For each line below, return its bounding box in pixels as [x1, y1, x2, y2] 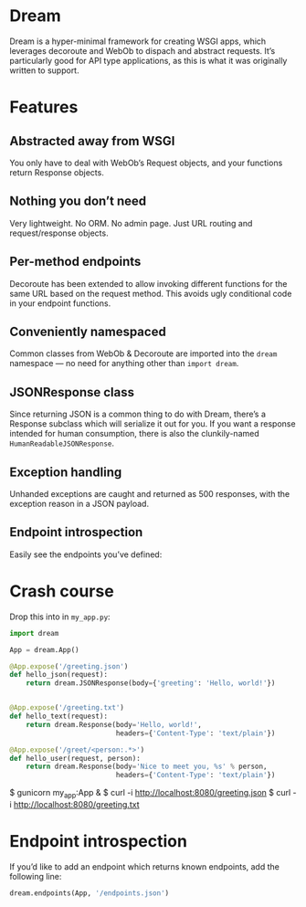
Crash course [9, 581, 114, 601]
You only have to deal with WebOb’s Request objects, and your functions [9, 157, 283, 168]
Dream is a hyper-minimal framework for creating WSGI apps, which [9, 36, 267, 47]
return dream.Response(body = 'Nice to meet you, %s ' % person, [26, 762, 268, 772]
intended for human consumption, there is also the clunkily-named [9, 428, 259, 439]
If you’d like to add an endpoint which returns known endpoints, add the [9, 860, 280, 872]
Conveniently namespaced [9, 323, 166, 339]
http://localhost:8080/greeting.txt [13, 798, 140, 809]
